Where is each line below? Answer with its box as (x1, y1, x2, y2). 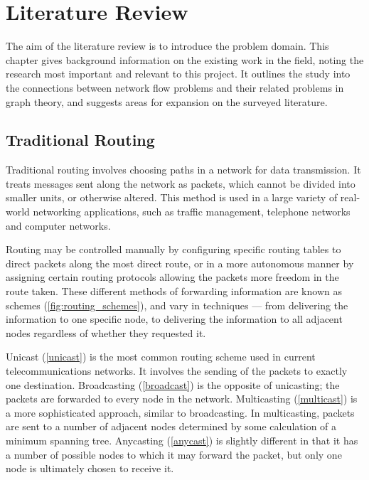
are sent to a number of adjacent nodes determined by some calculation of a (6, 419, 337, 434)
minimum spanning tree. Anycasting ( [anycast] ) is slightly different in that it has (6, 432, 358, 447)
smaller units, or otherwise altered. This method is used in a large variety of (6, 190, 338, 205)
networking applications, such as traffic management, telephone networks (33, 204, 351, 219)
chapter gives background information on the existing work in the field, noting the (6, 52, 364, 67)
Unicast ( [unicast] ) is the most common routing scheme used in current (6, 349, 316, 364)
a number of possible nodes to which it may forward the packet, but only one (6, 447, 342, 462)
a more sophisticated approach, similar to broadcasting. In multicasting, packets (6, 405, 355, 420)
